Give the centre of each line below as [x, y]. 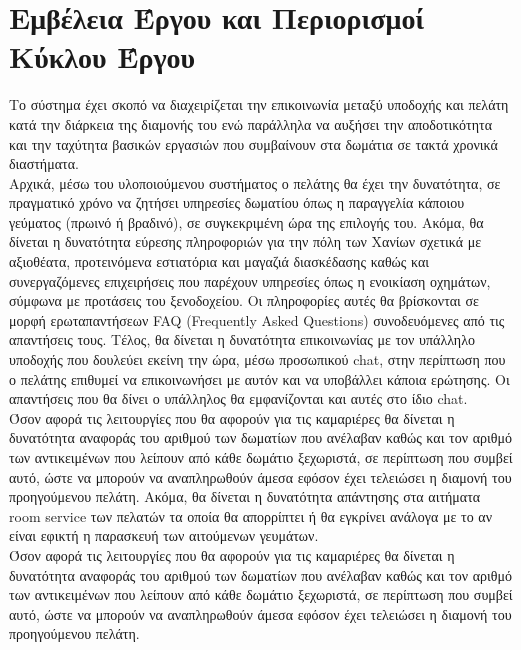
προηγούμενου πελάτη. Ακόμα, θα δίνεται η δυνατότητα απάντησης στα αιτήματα [245, 496]
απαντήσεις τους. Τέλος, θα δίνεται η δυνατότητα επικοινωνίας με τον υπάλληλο [242, 339]
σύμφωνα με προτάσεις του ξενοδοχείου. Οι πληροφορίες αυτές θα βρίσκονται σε [244, 300]
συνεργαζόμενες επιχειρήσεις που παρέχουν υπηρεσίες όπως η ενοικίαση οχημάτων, [250, 280]
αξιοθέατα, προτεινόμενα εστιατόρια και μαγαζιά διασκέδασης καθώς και [219, 261]
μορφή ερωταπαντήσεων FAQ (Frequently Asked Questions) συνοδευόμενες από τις [257, 319]
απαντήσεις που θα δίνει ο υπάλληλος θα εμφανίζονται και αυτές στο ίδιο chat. [238, 398]
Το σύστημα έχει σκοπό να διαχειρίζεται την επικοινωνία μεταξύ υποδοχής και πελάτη [259, 104]
